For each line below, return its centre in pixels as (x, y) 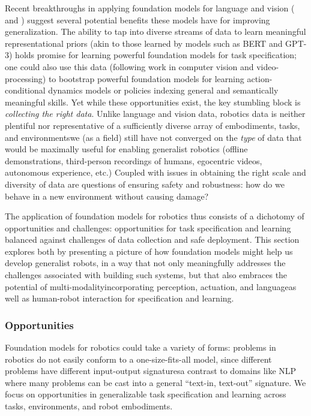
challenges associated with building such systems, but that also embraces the (146, 275)
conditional (25, 90)
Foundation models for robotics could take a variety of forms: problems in (140, 347)
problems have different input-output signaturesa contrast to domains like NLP (151, 371)
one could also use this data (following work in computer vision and (129, 66)
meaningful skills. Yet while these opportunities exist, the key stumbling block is (153, 102)
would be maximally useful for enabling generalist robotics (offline (126, 149)
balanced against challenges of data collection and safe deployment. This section (152, 239)
